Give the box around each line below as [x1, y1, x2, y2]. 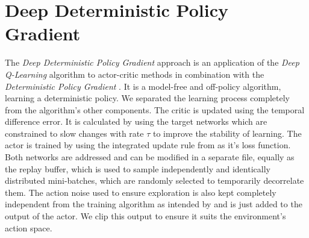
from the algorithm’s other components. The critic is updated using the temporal [5, 103, 305, 116]
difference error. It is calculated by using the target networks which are [5, 115, 267, 128]
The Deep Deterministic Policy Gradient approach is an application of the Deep [5, 56, 299, 69]
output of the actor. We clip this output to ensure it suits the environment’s [5, 210, 286, 222]
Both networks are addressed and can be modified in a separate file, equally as [5, 151, 295, 163]
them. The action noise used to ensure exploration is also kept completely [5, 186, 276, 198]
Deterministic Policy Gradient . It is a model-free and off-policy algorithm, [5, 80, 281, 92]
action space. [5, 221, 52, 234]
